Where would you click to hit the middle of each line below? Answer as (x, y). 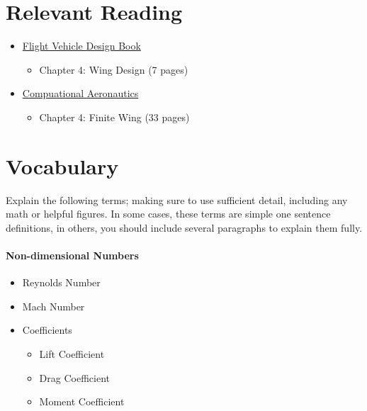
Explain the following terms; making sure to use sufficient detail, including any (177, 199)
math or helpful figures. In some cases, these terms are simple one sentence (168, 214)
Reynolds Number (61, 282)
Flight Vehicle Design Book (81, 46)
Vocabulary (62, 165)
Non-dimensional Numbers (72, 255)
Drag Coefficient (74, 377)
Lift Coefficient (72, 353)
